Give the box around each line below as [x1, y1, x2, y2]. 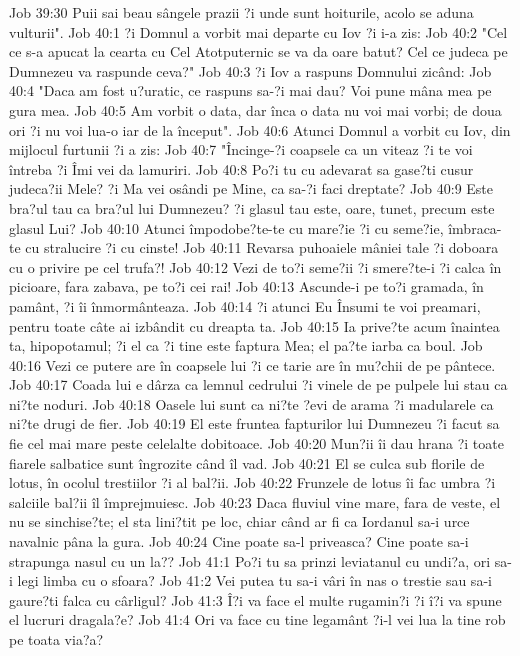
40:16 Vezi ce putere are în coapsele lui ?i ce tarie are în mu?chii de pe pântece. [9, 354, 496, 375]
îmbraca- [448, 217, 502, 238]
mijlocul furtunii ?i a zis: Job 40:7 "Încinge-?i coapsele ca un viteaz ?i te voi [9, 139, 473, 160]
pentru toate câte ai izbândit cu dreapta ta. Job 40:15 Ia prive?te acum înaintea [9, 315, 500, 336]
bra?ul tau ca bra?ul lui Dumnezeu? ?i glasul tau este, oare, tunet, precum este [9, 197, 495, 218]
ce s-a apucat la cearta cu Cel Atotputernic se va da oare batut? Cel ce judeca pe [9, 41, 508, 62]
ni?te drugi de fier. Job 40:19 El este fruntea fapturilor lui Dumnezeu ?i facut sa [9, 413, 500, 434]
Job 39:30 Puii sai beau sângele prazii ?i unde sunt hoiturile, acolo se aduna [9, 2, 474, 22]
